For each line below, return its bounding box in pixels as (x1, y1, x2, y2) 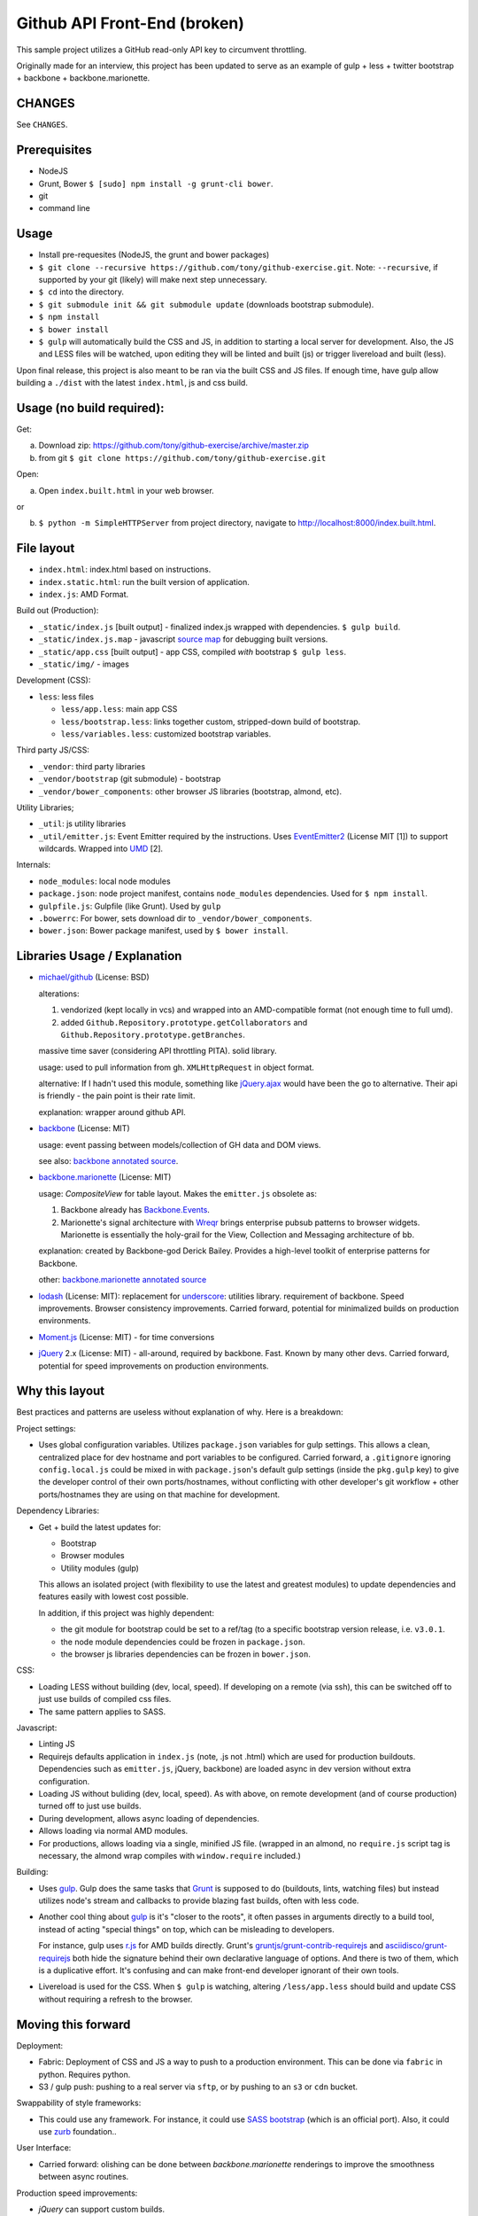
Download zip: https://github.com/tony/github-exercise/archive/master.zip (38, 440, 310, 451)
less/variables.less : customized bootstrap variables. (60, 728, 272, 739)
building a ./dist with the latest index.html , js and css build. (16, 378, 248, 388)
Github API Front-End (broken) (16, 13, 245, 33)
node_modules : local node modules (38, 876, 172, 886)
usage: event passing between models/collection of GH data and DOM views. (38, 1139, 321, 1150)
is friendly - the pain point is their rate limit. (38, 1090, 196, 1101)
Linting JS (38, 1738, 75, 1750)
